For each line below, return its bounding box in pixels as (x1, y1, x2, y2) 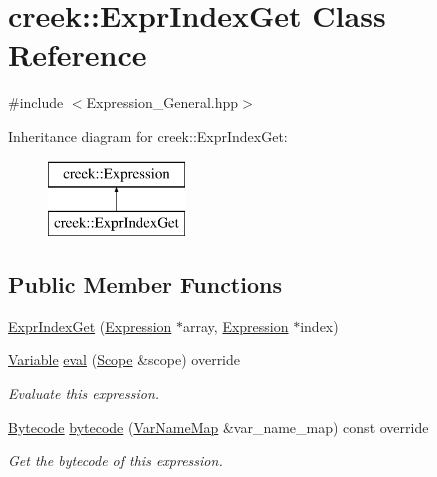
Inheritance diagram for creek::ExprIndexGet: (8, 125, 288, 146)
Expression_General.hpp (86, 92, 239, 113)
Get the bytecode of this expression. (8, 450, 223, 471)
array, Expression (183, 315, 289, 336)
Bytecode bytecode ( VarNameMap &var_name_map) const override (8, 416, 429, 437)
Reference (8, 34, 147, 75)
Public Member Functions (8, 269, 282, 300)
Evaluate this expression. (8, 383, 160, 404)
